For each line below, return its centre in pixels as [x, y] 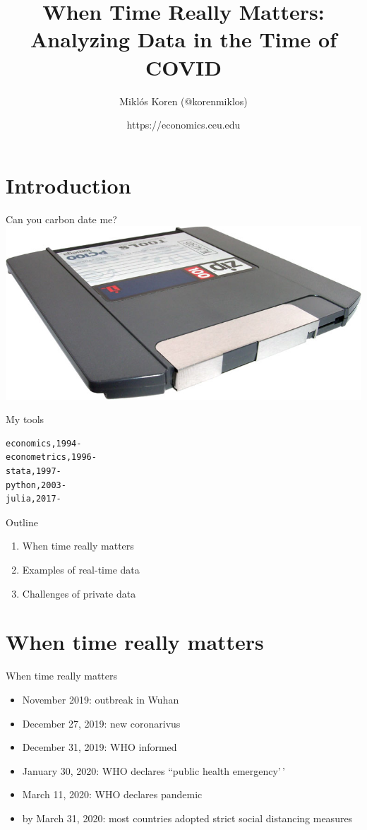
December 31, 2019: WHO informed [100, 747]
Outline [22, 522]
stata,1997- [34, 472]
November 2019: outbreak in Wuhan [101, 699]
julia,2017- [34, 499]
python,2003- [36, 485]
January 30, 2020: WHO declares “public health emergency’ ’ [154, 770]
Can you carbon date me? [61, 219]
